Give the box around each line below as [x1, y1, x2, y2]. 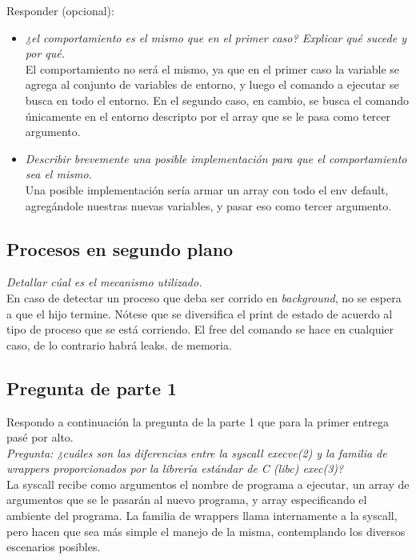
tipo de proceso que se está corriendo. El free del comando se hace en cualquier [6, 321, 394, 338]
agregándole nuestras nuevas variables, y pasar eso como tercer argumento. [25, 197, 392, 214]
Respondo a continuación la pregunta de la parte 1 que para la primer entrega [6, 413, 390, 430]
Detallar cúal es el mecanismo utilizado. [6, 274, 202, 290]
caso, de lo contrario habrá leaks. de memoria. [6, 336, 232, 353]
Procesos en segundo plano [6, 236, 234, 261]
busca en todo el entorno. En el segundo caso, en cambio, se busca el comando [25, 91, 410, 108]
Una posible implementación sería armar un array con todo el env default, [25, 181, 389, 198]
